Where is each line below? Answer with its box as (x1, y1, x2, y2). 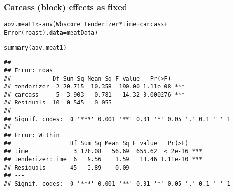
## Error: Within (4, 132, 60, 139)
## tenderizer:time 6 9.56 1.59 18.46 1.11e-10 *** (4, 156, 203, 163)
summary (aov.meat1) (4, 44, 67, 51)
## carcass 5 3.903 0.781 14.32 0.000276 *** (4, 91, 185, 98)
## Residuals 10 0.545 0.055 (4, 99, 112, 106)
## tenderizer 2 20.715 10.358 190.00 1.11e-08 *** (4, 83, 185, 90)
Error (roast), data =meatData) (4, 29, 98, 36)
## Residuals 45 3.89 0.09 (4, 164, 129, 171)
